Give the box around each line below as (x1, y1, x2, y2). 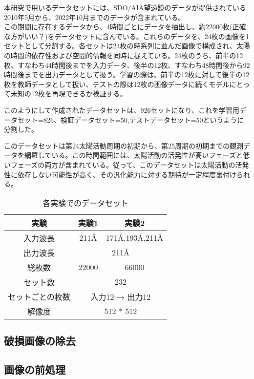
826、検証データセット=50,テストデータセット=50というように (43, 114, 244, 125)
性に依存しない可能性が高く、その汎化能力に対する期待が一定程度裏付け (4, 169, 236, 179)
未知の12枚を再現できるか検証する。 (10, 88, 127, 99)
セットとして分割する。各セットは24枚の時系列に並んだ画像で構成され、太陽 (4, 41, 250, 51)
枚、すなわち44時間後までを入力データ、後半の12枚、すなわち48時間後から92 (4, 60, 250, 70)
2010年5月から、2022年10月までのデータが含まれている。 (4, 12, 185, 22)
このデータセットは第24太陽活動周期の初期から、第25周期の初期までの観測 (4, 140, 243, 150)
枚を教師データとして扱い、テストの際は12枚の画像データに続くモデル (4, 79, 230, 89)
